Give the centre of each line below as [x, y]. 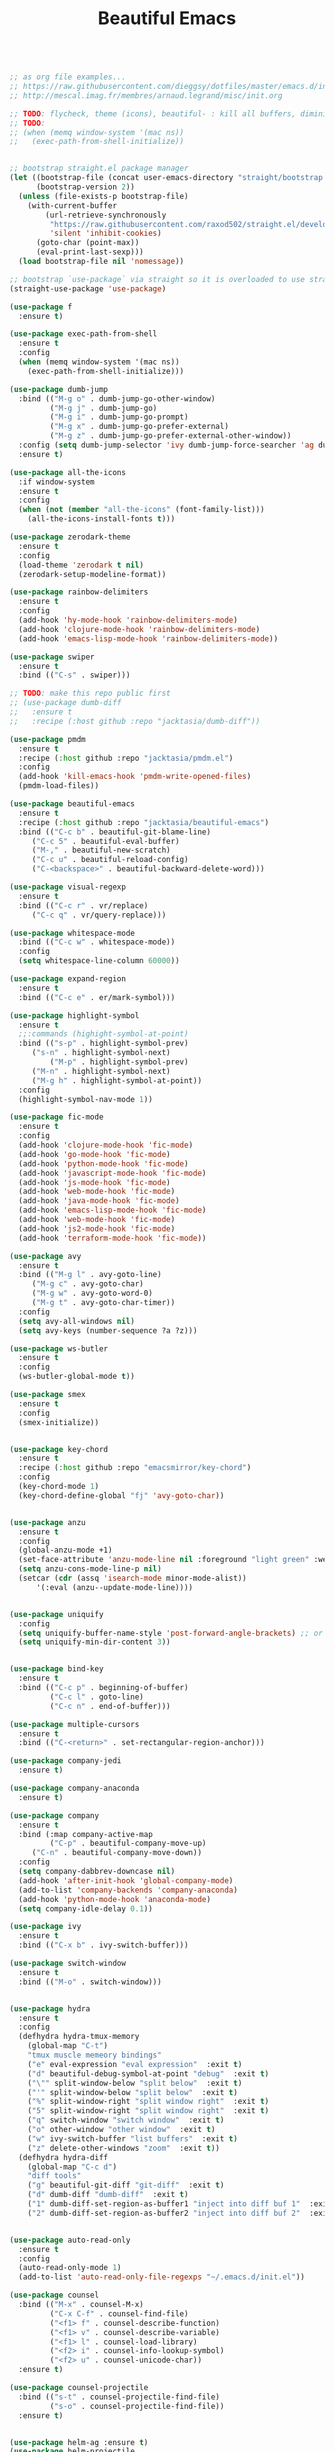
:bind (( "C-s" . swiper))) [74, 675]
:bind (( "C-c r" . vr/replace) [83, 905]
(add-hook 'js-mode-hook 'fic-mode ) [94, 1182]
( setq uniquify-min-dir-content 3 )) [94, 1642]
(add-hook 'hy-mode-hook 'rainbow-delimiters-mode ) [128, 620]
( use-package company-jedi [65, 1761]
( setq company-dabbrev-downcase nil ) [97, 1872]
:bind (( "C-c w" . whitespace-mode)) [97, 942]
